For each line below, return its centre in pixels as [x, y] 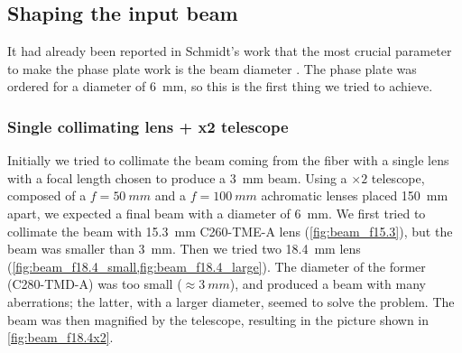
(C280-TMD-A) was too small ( [95, 284]
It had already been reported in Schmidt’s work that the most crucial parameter [230, 51]
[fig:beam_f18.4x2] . [60, 337]
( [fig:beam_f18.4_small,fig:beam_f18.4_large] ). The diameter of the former [217, 266]
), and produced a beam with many [328, 284]
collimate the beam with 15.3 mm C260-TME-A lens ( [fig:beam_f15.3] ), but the [230, 231]
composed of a [47, 195]
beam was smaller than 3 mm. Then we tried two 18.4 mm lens [184, 249]
